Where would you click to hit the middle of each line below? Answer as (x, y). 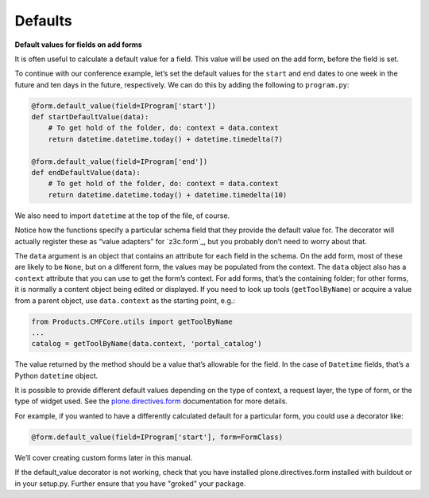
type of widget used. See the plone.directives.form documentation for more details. (151, 401)
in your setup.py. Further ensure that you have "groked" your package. (130, 483)
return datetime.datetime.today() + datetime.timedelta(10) (168, 195)
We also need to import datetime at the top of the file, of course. (122, 216)
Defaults (43, 21)
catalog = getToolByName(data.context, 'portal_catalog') (147, 344)
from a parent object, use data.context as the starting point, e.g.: (125, 300)
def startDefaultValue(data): (90, 117)
